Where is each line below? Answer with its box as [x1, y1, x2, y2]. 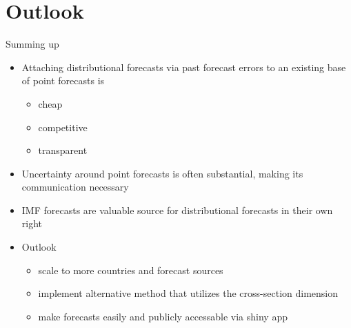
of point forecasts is [21, 73, 105, 88]
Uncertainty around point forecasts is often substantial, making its [21, 166, 303, 180]
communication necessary [21, 180, 129, 194]
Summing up [6, 37, 59, 51]
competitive [38, 119, 88, 134]
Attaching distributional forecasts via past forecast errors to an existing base [21, 59, 346, 74]
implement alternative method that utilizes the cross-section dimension [38, 286, 339, 300]
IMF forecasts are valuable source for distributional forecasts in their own [21, 202, 333, 217]
